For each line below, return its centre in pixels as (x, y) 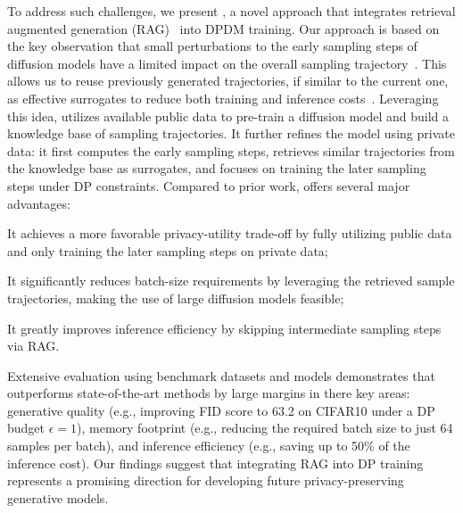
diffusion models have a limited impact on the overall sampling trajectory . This (227, 63)
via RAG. (33, 346)
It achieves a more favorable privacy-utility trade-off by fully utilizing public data (230, 233)
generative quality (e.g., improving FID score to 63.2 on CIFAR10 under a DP (221, 410)
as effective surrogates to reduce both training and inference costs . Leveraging (223, 98)
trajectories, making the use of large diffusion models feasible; (176, 298)
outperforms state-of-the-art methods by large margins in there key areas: (209, 393)
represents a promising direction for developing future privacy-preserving (206, 480)
